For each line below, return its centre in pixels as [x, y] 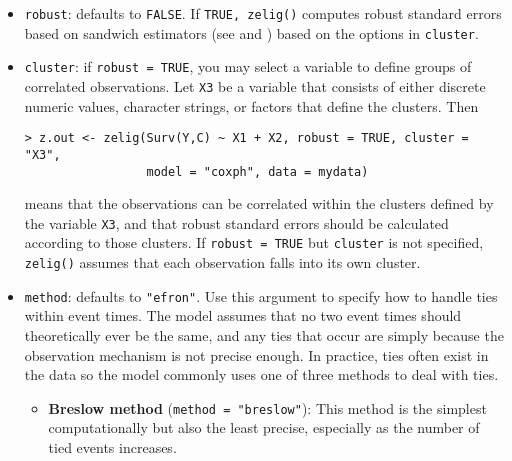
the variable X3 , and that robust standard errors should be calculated [236, 222]
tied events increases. [112, 447]
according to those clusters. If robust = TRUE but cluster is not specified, [254, 242]
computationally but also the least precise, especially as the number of [264, 427]
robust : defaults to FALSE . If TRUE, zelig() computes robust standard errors [263, 13]
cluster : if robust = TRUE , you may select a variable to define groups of [248, 66]
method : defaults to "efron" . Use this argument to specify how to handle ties [261, 295]
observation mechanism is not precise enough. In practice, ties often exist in [256, 354]
